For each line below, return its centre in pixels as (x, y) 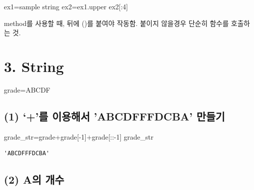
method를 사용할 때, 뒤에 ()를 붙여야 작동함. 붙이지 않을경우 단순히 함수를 (116, 23)
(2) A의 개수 (34, 179)
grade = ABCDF (27, 89)
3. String (34, 66)
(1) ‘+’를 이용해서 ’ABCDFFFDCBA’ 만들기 (115, 116)
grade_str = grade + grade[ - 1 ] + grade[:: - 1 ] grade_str (79, 136)
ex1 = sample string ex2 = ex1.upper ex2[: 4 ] (66, 6)
